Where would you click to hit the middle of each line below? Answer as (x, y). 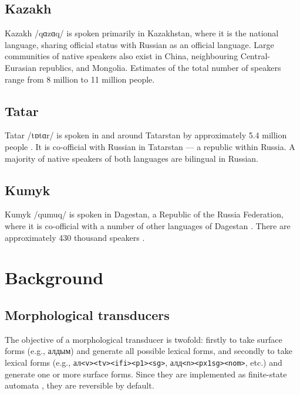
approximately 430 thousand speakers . (75, 237)
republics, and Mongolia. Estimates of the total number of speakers (160, 67)
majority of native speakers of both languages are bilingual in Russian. (132, 158)
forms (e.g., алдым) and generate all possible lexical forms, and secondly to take (149, 351)
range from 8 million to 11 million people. (80, 79)
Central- (255, 56)
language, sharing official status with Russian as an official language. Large (139, 44)
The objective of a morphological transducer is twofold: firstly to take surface (144, 339)
